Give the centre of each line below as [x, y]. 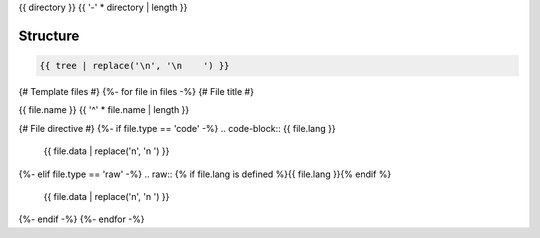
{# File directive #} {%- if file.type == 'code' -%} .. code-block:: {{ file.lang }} [177, 128]
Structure [49, 35]
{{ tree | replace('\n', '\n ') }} [134, 65]
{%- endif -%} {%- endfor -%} [81, 219]
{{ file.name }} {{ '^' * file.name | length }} [104, 110]
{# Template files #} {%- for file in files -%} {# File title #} [136, 91]
